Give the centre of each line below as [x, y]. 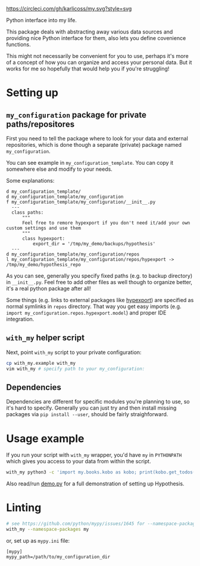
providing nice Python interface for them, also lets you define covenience [96, 38]
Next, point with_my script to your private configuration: [74, 352]
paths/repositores [40, 124]
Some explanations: [30, 181]
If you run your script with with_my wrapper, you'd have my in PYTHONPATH [94, 455]
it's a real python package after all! [49, 288]
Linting [24, 508]
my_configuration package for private [76, 115]
